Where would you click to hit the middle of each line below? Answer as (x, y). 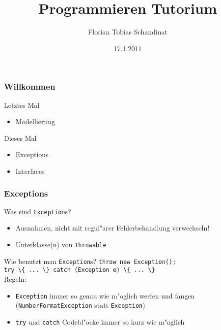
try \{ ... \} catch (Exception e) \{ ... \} (80, 270)
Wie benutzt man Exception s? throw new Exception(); (90, 261)
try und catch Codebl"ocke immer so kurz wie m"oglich (100, 321)
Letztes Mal (22, 105)
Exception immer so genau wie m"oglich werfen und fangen (105, 295)
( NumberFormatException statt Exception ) (80, 305)
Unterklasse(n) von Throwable (61, 245)
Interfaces (30, 171)
